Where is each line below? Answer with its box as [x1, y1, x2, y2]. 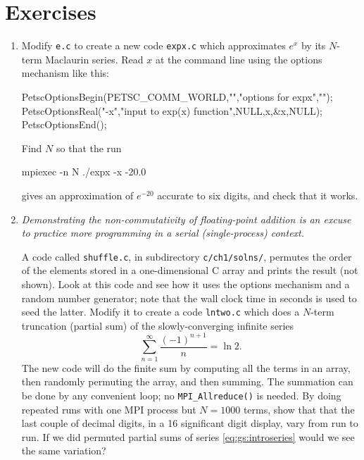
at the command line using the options [155, 51, 322, 66]
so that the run [56, 140, 122, 155]
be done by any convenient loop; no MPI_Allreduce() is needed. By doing [21, 387, 341, 402]
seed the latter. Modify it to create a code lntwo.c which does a [21, 304, 300, 319]
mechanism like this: [21, 66, 109, 80]
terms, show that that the [243, 402, 355, 416]
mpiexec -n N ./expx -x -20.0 [21, 164, 146, 179]
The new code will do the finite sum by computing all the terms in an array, [21, 360, 351, 375]
